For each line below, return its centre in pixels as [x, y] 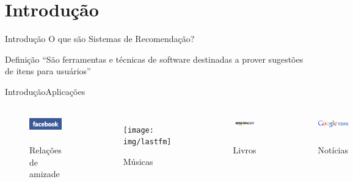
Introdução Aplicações [45, 91]
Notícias [333, 150]
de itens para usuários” [48, 71]
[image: [138, 130]
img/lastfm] [147, 142]
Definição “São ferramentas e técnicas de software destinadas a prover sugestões [154, 59]
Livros [245, 150]
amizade [45, 174]
